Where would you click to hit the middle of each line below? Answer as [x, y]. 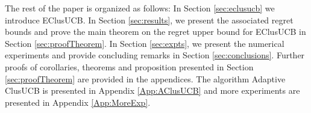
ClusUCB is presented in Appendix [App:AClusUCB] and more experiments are [152, 90]
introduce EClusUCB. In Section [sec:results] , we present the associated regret [149, 20]
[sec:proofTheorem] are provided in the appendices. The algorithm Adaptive [145, 78]
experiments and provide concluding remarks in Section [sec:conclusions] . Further [155, 55]
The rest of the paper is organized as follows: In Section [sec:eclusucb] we [140, 8]
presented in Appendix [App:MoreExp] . [78, 102]
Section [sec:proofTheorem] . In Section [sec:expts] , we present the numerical [145, 43]
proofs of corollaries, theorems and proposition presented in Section [129, 66]
